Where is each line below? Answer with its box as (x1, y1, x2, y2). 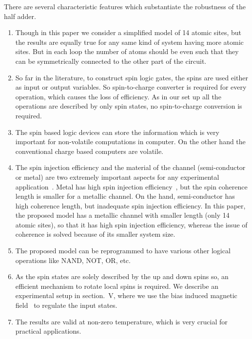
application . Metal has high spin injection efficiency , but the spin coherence (15, 181, 248, 191)
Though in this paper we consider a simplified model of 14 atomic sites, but (15, 27, 242, 38)
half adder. (4, 11, 36, 21)
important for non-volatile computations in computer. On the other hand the (15, 136, 246, 147)
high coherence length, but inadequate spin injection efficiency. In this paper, (15, 200, 246, 210)
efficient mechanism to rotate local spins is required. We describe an (15, 281, 219, 291)
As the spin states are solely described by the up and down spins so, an (15, 271, 229, 282)
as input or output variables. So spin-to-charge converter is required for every (15, 82, 247, 92)
